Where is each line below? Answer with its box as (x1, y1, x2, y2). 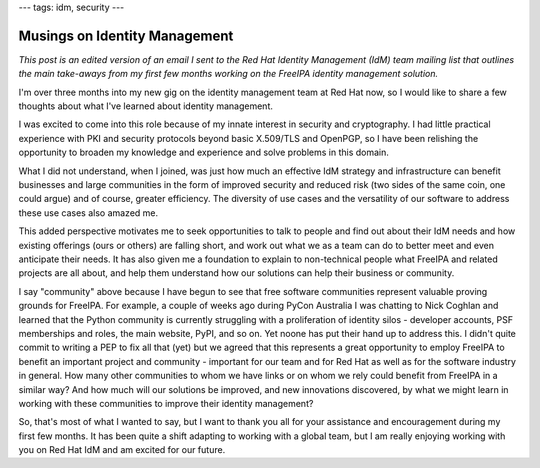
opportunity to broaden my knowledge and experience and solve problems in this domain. (18, 146, 390, 159)
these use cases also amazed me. (18, 206, 159, 219)
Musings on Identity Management (18, 27, 234, 44)
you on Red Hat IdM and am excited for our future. (18, 444, 226, 456)
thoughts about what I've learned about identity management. (18, 100, 274, 112)
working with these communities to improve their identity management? (18, 397, 314, 409)
